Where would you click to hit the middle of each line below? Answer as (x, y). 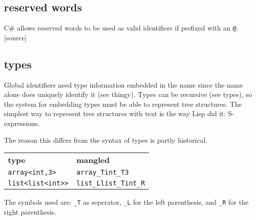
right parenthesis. (30, 211)
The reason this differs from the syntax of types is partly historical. (106, 140)
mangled (93, 160)
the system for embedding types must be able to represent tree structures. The (123, 104)
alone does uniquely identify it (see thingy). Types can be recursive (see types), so (128, 94)
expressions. (22, 123)
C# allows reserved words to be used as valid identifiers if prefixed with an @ (120, 28)
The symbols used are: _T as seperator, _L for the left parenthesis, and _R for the (126, 202)
